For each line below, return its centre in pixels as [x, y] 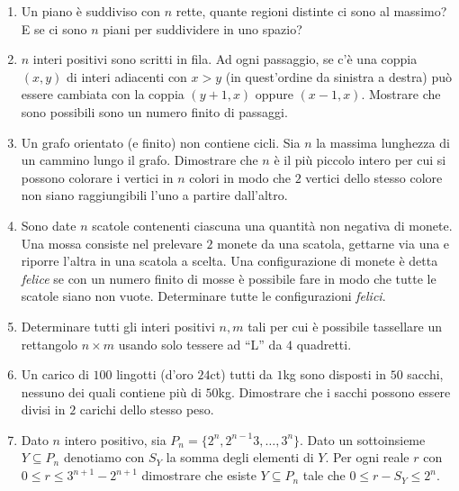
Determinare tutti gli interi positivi [118, 326]
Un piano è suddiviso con [90, 11]
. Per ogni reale [367, 457]
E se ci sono [54, 28]
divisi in [43, 409]
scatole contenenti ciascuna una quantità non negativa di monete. [272, 225]
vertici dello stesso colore [374, 177]
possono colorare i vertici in [97, 177]
